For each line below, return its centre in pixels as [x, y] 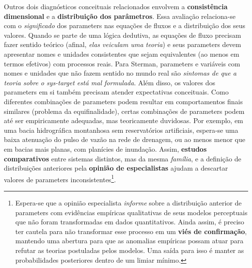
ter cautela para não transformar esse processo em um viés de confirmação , [131, 231]
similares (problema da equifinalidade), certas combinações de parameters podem [124, 111]
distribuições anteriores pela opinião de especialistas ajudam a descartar [116, 168]
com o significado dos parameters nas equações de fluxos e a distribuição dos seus [125, 25]
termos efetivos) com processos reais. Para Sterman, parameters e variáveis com [122, 63]
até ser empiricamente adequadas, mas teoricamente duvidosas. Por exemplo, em [124, 120]
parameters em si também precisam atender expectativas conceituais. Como [116, 92]
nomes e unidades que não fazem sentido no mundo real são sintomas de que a [120, 73]
